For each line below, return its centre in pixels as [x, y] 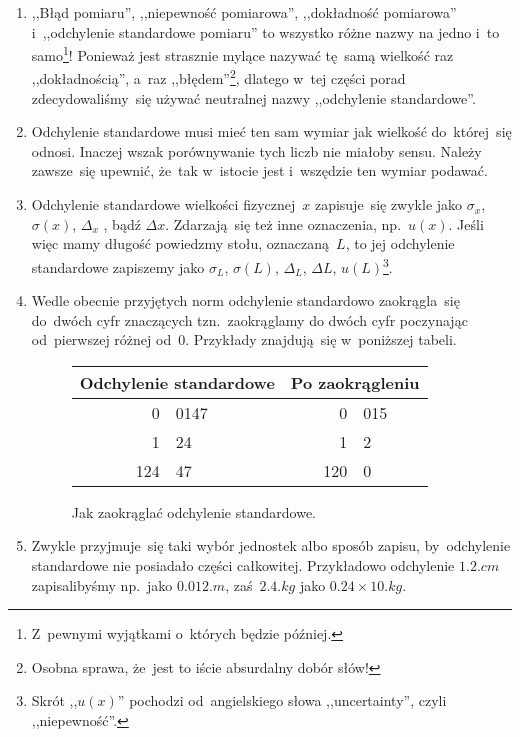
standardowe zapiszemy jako [118, 266]
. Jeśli [466, 223]
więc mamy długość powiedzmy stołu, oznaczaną [180, 243]
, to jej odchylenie [400, 243]
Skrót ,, [54, 700]
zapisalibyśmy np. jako [102, 584]
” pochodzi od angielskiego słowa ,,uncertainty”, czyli [282, 700]
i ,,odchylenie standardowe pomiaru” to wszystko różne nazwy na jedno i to [265, 31]
